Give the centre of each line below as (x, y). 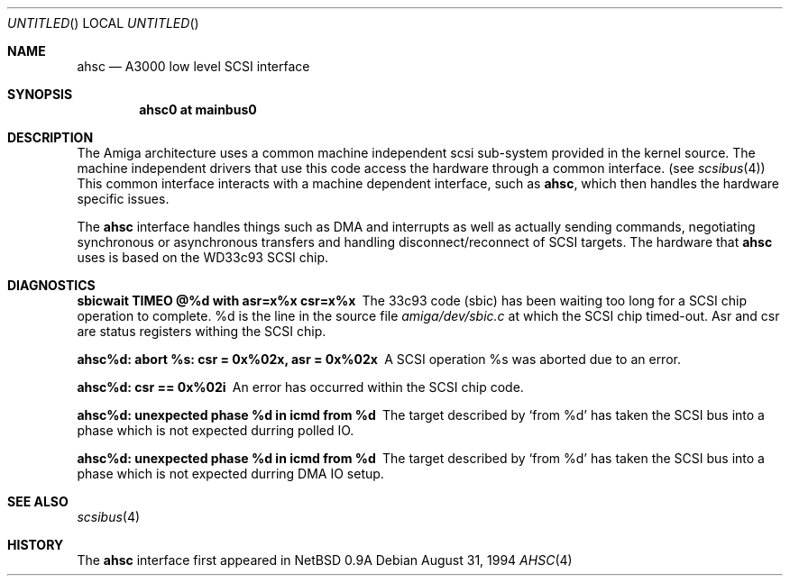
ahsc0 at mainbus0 (198, 109)
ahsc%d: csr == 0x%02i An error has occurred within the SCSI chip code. (300, 387)
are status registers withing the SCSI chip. (202, 331)
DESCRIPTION (51, 137)
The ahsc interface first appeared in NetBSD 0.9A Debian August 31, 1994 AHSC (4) (325, 560)
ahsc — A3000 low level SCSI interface (193, 66)
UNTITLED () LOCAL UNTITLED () (103, 23)
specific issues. (123, 199)
